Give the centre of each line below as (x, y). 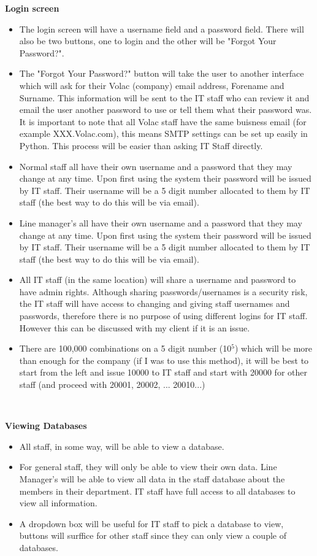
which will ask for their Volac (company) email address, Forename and (152, 85)
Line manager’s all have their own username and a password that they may (161, 222)
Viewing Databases (46, 426)
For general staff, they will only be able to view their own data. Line (148, 467)
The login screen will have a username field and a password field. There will (162, 29)
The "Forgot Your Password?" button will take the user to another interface (162, 73)
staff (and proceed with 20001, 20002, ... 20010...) (112, 384)
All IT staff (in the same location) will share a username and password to (158, 280)
